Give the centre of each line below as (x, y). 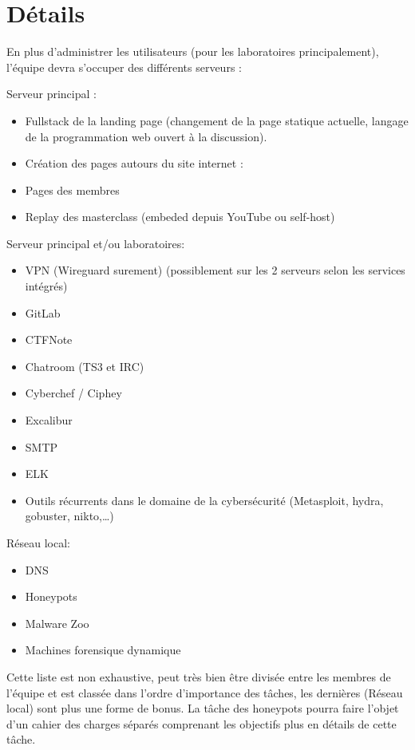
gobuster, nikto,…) (69, 516)
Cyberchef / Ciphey (73, 393)
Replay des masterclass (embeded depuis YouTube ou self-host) (180, 217)
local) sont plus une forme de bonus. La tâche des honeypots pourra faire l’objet (203, 708)
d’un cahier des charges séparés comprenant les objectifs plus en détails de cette (202, 723)
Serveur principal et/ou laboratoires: (96, 243)
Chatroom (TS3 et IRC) (85, 366)
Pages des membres (72, 189)
